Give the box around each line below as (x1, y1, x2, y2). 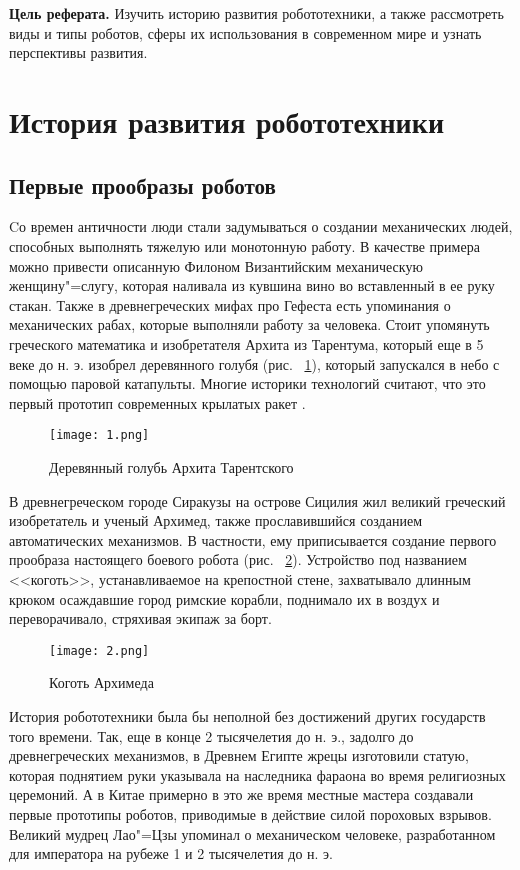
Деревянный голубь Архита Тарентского (49, 456, 294, 477)
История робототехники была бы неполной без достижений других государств (9, 705, 486, 726)
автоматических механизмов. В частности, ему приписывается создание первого (9, 529, 497, 550)
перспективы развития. (9, 42, 148, 63)
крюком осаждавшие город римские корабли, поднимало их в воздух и (9, 588, 440, 609)
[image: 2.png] (49, 643, 150, 658)
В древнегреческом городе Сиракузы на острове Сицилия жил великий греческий (9, 490, 506, 511)
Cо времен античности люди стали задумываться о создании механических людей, (9, 216, 513, 237)
